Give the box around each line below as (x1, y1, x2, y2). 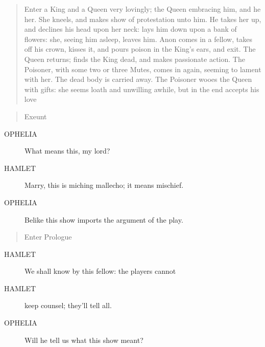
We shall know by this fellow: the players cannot (25, 266, 176, 276)
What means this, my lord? (25, 145, 110, 156)
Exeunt (24, 111, 47, 121)
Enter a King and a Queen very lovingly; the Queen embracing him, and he (24, 4, 261, 14)
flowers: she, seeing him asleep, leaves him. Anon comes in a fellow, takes (24, 33, 252, 44)
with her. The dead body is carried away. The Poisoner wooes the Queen (24, 74, 252, 84)
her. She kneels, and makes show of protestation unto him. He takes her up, (24, 13, 261, 24)
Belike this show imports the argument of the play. (25, 214, 183, 225)
